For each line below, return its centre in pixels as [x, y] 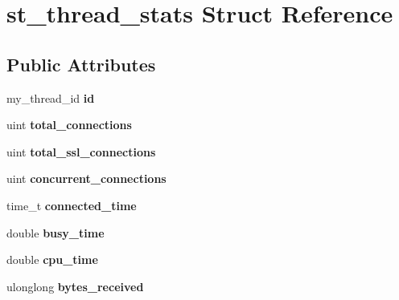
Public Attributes [81, 64]
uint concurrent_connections [86, 178]
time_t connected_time [72, 205]
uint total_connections [69, 125]
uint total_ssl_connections [81, 151]
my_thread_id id [51, 97]
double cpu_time [52, 259]
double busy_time [56, 232]
